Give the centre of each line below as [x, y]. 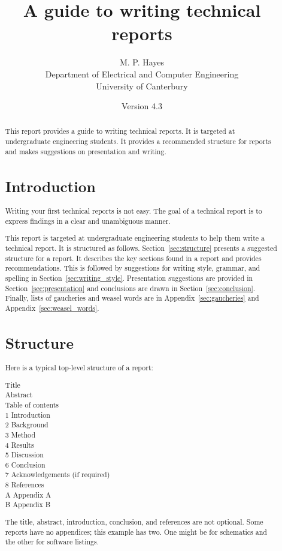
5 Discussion [24, 455]
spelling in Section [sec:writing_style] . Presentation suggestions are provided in [129, 278]
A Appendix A [28, 494]
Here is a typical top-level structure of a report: [79, 368]
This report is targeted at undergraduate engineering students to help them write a [135, 238]
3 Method [20, 434]
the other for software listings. [52, 542]
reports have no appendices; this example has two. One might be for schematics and [136, 531]
